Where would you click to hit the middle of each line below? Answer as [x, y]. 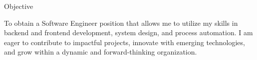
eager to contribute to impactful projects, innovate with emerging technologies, [125, 42]
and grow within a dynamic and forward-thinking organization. [101, 52]
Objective [19, 6]
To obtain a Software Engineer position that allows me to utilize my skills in [121, 23]
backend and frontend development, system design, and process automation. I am [128, 32]
